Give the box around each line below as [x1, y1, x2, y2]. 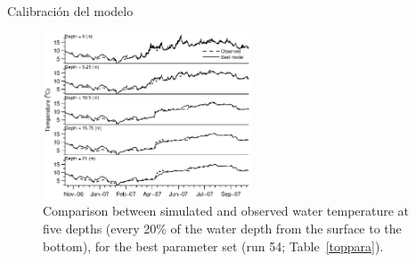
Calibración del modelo [7, 2, 134, 20]
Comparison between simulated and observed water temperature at [43, 201, 410, 220]
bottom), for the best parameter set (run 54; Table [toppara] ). [43, 236, 384, 255]
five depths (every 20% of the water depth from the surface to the [43, 219, 402, 237]
